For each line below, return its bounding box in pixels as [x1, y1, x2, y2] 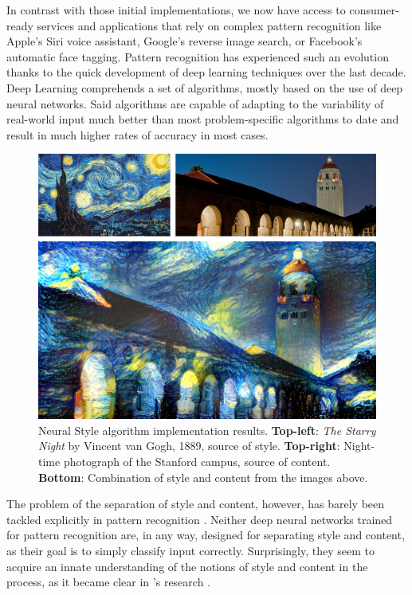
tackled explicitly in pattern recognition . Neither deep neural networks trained [6, 511, 393, 527]
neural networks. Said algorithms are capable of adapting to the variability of [6, 95, 384, 112]
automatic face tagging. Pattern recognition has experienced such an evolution [6, 48, 389, 65]
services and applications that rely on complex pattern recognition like [37, 17, 382, 33]
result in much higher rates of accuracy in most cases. [6, 126, 269, 143]
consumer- [349, 2, 399, 18]
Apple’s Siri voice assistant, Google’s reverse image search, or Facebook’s [6, 33, 363, 49]
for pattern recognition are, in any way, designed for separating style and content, [6, 526, 405, 543]
